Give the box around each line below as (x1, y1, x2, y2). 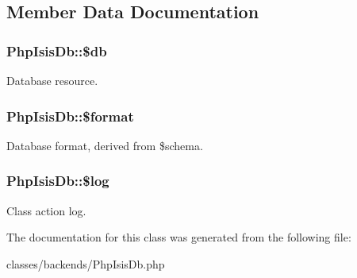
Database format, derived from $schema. (6, 137, 203, 153)
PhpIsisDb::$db (6, 41, 107, 60)
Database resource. (6, 72, 98, 88)
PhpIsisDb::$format (6, 106, 134, 125)
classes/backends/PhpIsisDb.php (6, 255, 165, 272)
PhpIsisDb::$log (6, 171, 109, 191)
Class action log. (6, 202, 86, 218)
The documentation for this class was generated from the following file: (6, 229, 351, 245)
